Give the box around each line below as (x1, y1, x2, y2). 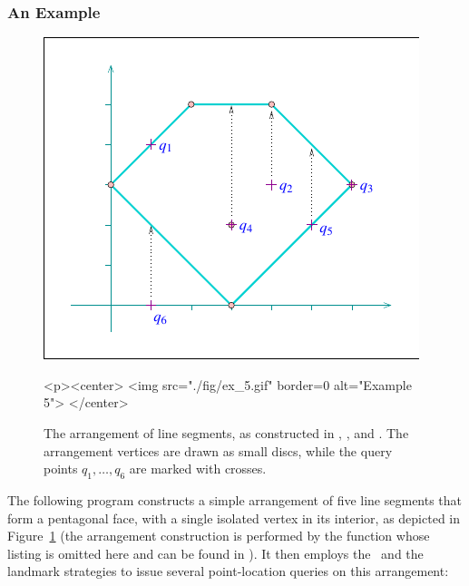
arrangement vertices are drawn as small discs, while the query (44, 441, 393, 460)
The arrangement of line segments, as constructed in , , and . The (44, 424, 409, 442)
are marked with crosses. (129, 459, 267, 478)
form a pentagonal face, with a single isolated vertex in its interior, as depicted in (7, 508, 461, 527)
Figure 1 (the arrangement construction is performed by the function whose (7, 526, 430, 545)
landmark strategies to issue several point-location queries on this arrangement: (7, 562, 449, 581)
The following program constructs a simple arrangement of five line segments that (7, 490, 463, 509)
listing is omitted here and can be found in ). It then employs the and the (7, 543, 424, 562)
